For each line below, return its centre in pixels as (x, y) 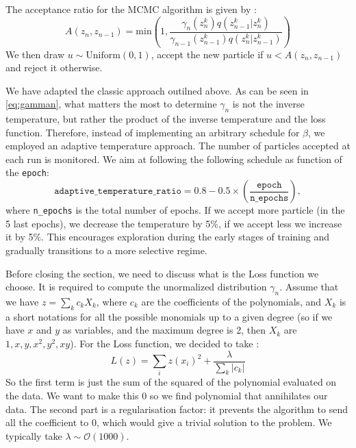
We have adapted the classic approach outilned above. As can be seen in (157, 90)
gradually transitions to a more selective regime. (106, 250)
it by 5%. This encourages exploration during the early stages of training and (168, 237)
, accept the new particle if (207, 54)
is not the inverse (268, 104)
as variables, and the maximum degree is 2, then (164, 330)
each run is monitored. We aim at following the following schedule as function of (174, 159)
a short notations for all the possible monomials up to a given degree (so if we (169, 316)
